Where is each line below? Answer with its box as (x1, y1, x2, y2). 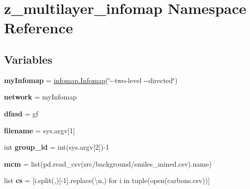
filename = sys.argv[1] (4, 125, 75, 135)
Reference (4, 17, 73, 38)
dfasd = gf (4, 108, 38, 118)
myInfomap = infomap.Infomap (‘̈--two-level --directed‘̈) (4, 75, 178, 85)
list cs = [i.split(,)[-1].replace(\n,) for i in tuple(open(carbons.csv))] (4, 175, 210, 186)
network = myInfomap (4, 92, 77, 102)
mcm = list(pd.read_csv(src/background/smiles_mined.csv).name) (4, 158, 212, 169)
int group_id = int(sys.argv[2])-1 (4, 142, 110, 152)
